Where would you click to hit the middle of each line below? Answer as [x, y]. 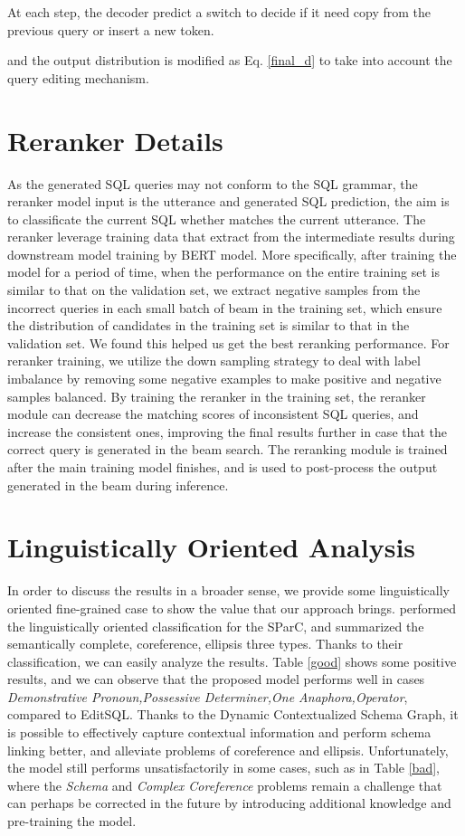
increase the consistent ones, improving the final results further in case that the [228, 431]
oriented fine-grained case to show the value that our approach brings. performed [232, 608]
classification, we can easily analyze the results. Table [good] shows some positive [232, 661]
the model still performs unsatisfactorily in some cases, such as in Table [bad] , [223, 768]
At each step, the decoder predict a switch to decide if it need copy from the [219, 12]
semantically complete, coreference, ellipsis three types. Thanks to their [205, 644]
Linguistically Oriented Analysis [212, 547]
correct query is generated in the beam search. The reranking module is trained [228, 449]
